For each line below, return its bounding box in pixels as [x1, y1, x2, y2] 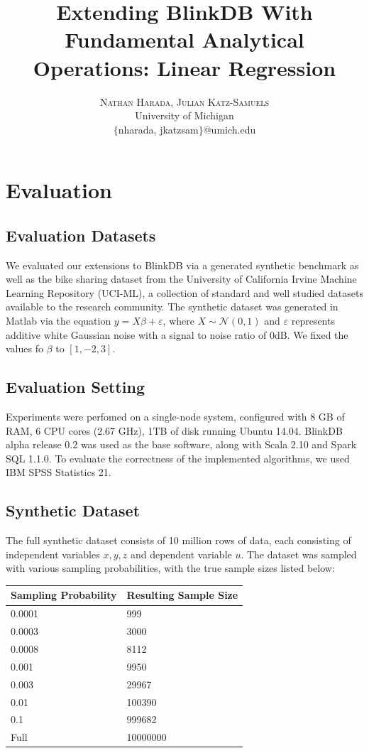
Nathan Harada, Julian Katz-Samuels [99, 94, 270, 109]
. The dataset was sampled [241, 546, 357, 561]
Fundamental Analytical [65, 25, 304, 54]
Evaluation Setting [6, 376, 145, 398]
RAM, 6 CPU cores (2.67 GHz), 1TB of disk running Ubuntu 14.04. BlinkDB [6, 423, 343, 438]
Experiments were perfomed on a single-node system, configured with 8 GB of [6, 409, 345, 424]
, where [163, 313, 194, 328]
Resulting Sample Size [126, 587, 238, 602]
